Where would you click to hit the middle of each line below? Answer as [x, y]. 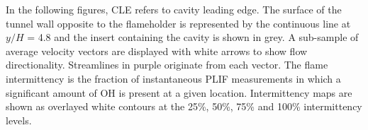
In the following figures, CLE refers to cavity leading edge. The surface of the [174, 9]
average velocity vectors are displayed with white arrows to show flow [157, 51]
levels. [19, 120]
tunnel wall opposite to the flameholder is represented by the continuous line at [178, 23]
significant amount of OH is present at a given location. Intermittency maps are [179, 92]
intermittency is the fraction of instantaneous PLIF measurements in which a [173, 78]
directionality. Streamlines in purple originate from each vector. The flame [167, 65]
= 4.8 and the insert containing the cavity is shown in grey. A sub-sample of [193, 37]
